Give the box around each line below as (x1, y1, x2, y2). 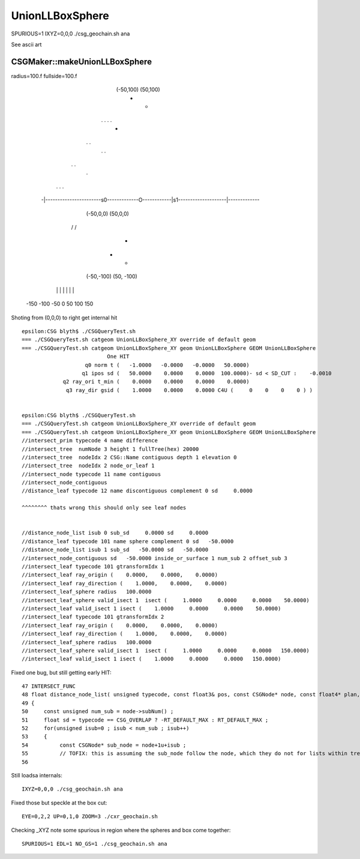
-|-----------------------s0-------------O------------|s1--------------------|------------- (41, 196, 260, 203)
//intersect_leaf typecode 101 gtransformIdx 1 (22, 563, 164, 570)
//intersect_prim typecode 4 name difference (22, 437, 158, 444)
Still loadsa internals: (11, 771, 62, 779)
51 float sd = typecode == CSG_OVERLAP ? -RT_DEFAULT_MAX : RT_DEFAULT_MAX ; (22, 716, 269, 723)
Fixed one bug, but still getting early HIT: (11, 669, 112, 676)
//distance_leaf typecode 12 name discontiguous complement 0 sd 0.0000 (22, 487, 253, 495)
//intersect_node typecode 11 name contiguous (22, 471, 161, 477)
